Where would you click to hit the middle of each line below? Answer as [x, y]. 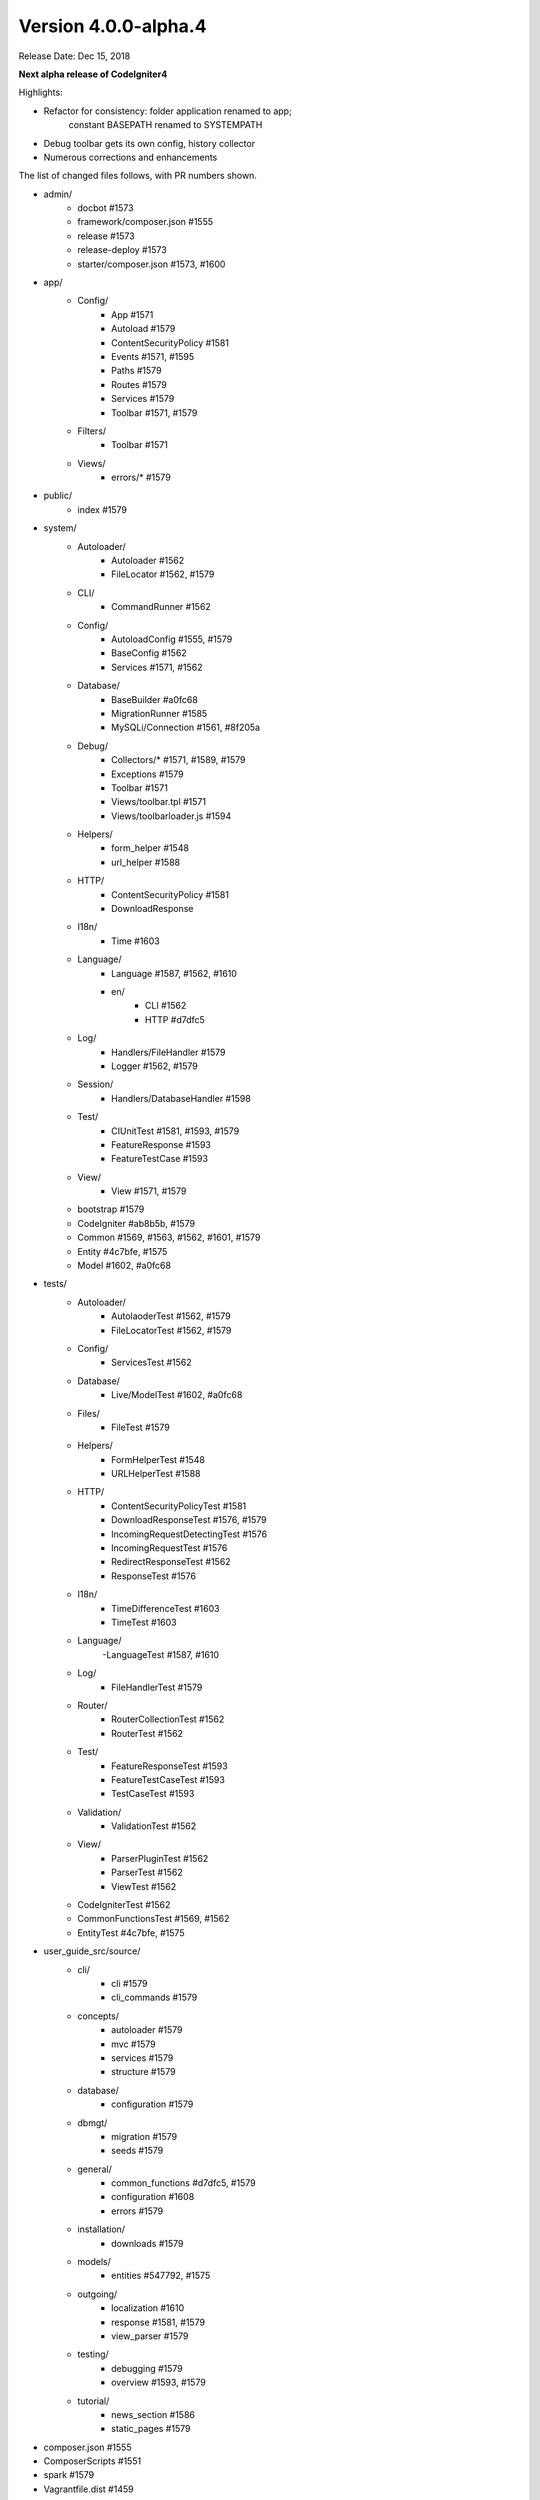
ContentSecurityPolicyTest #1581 [179, 1506]
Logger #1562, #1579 [155, 1066]
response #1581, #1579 [158, 2322]
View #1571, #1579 [149, 1191]
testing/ [93, 2354]
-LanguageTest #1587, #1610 [161, 1654]
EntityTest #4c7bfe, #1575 [131, 1932]
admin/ [58, 194]
